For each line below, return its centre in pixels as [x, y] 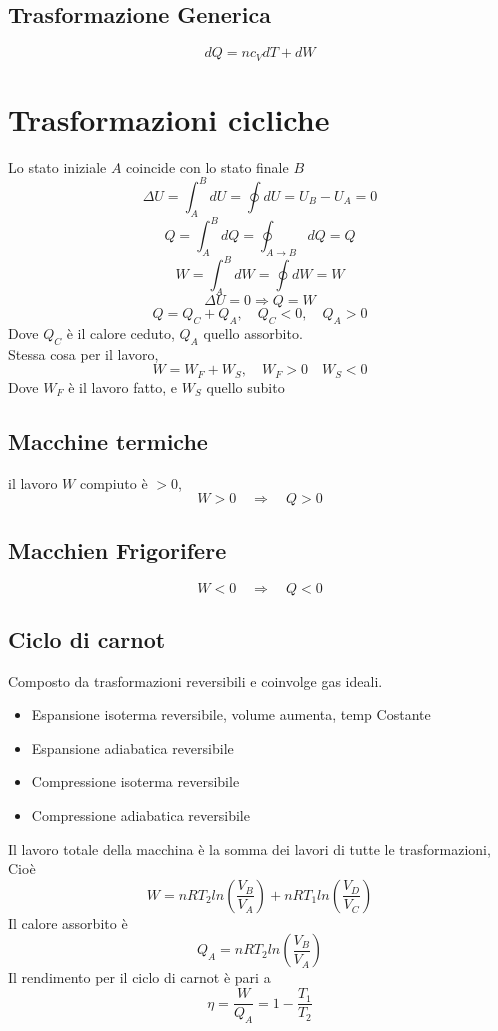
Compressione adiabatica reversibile [140, 815]
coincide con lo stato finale [207, 166]
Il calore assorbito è [68, 922]
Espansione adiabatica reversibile [132, 747]
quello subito [245, 386]
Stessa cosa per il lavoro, [83, 353]
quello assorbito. [253, 333]
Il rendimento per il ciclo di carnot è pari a [139, 977]
